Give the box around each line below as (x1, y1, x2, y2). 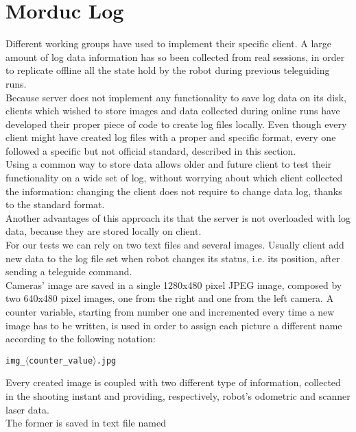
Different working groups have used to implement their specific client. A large (5, 36, 332, 51)
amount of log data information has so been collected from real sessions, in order (5, 49, 345, 64)
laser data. (5, 402, 49, 416)
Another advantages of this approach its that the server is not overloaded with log (5, 210, 351, 225)
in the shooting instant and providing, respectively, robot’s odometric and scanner (5, 389, 351, 403)
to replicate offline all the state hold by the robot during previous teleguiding (5, 63, 330, 77)
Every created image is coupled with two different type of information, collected (5, 375, 341, 390)
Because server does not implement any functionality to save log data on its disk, (5, 90, 346, 104)
